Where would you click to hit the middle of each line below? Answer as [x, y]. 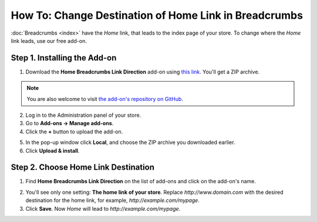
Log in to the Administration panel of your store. [83, 115]
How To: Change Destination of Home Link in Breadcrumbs [157, 15]
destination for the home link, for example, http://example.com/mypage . [112, 200]
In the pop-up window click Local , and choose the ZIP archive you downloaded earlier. [130, 142]
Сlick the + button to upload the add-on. [74, 132]
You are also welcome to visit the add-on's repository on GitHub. [105, 99]
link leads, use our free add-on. [49, 41]
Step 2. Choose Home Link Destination [83, 167]
